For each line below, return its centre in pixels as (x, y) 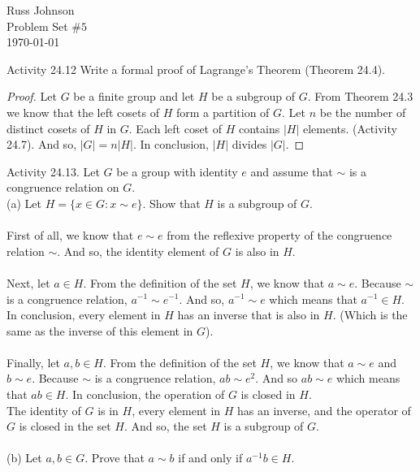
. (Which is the (370, 315)
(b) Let (24, 458)
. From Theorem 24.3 (360, 96)
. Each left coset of (175, 128)
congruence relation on (63, 187)
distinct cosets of (48, 128)
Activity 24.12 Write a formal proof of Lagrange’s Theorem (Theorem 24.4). (196, 69)
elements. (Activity (350, 128)
